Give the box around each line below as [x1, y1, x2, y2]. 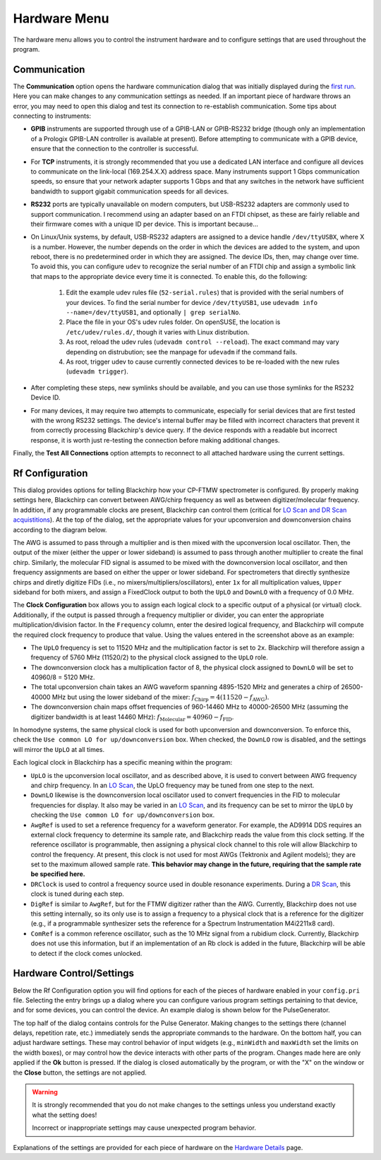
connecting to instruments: [13, 112, 92, 120]
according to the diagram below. [13, 525, 107, 534]
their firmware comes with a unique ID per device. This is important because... [30, 220, 259, 228]
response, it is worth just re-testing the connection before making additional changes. [30, 436, 280, 444]
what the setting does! [32, 1111, 97, 1119]
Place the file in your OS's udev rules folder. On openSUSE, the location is [66, 318, 281, 326]
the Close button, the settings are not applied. [13, 1068, 147, 1077]
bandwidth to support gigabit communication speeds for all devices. [30, 187, 229, 196]
